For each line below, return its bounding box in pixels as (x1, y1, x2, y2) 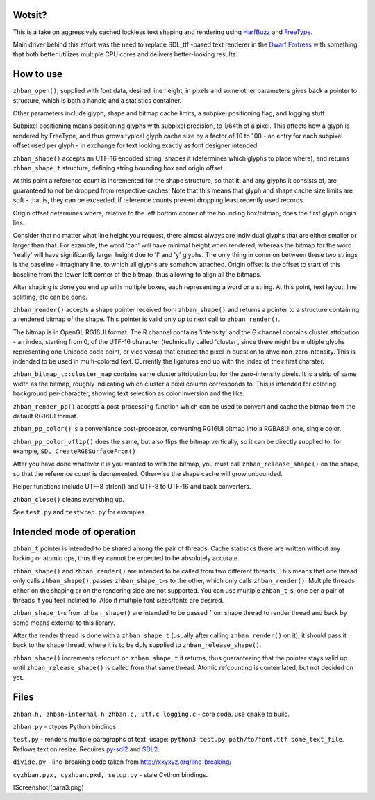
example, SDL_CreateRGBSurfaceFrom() (12, 447, 136, 455)
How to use (12, 68, 62, 80)
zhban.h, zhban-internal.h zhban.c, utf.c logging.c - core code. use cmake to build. (12, 710, 290, 718)
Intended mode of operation (12, 525, 137, 538)
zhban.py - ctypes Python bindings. (12, 722, 118, 730)
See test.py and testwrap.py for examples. (12, 508, 147, 516)
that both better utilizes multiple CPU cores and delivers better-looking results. (12, 50, 237, 58)
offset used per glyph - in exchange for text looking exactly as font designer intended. (12, 141, 260, 149)
